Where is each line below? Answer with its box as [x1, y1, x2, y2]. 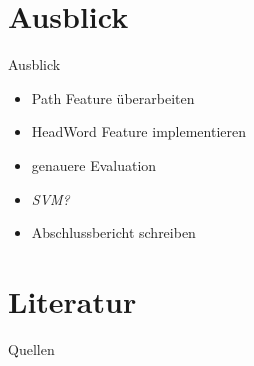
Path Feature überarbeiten [31, 87, 195, 108]
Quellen [8, 338, 55, 359]
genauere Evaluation [31, 154, 157, 175]
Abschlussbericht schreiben [31, 222, 196, 243]
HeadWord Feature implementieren [31, 121, 247, 142]
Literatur [8, 280, 137, 321]
